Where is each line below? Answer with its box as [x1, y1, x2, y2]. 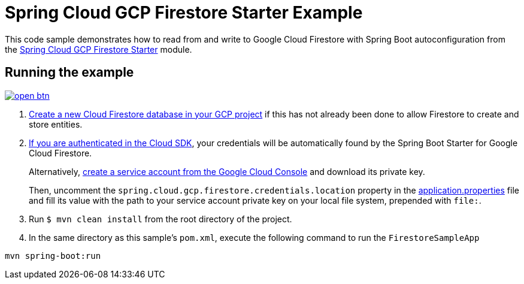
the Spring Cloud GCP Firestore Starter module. [5, 44, 192, 55]
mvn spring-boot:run [5, 250, 101, 261]
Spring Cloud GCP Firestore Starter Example [5, 2, 363, 23]
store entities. [29, 119, 83, 129]
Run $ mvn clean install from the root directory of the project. [29, 213, 292, 224]
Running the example [5, 65, 134, 80]
